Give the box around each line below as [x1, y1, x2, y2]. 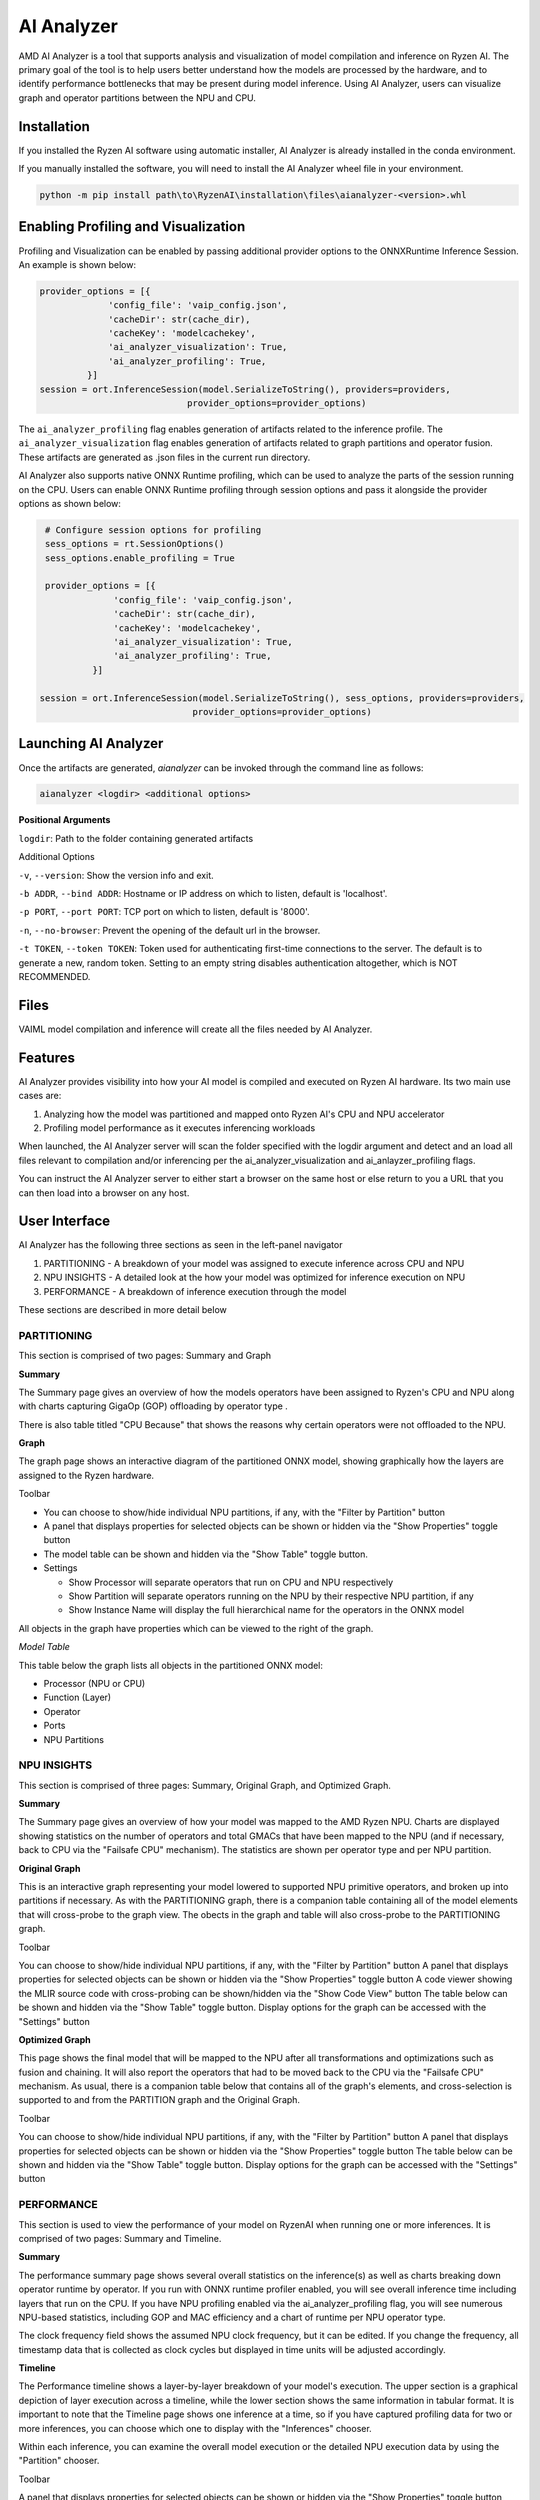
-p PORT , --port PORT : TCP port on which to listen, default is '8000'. [18, 906, 310, 918]
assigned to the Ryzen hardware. [18, 1469, 155, 1481]
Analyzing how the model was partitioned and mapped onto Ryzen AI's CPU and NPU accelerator [43, 1108, 445, 1120]
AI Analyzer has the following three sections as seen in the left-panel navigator [18, 1239, 343, 1251]
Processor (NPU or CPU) [43, 1677, 146, 1689]
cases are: [18, 1090, 62, 1102]
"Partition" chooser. [18, 2455, 100, 2467]
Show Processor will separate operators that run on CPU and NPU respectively [68, 1576, 394, 1588]
